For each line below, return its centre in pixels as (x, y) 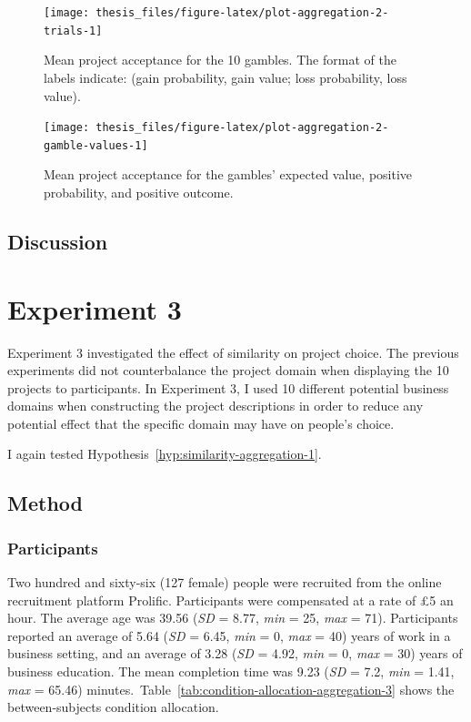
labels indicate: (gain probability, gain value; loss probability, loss (225, 77)
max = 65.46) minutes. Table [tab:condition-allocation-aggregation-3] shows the (231, 689)
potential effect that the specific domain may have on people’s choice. (201, 423)
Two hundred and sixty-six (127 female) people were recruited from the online (225, 582)
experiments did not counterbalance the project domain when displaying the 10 (228, 370)
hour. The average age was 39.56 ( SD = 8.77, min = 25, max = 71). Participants (233, 618)
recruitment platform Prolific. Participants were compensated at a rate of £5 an (230, 600)
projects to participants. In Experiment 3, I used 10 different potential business (228, 387)
